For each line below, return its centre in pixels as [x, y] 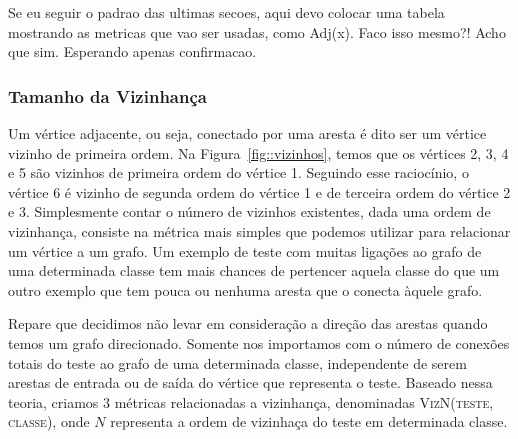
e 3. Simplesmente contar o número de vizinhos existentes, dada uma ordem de [249, 211]
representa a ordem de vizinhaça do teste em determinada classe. [309, 421]
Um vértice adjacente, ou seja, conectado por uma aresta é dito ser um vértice [247, 133]
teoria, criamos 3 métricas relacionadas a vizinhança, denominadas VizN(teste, [251, 401]
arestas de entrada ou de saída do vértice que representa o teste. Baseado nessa [250, 382]
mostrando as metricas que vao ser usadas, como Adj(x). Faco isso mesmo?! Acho [257, 31]
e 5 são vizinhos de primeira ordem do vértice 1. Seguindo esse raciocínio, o [238, 172]
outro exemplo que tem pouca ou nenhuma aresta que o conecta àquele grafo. [245, 289]
